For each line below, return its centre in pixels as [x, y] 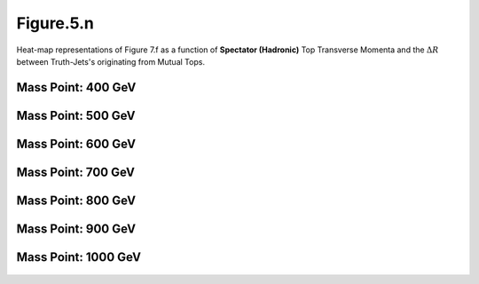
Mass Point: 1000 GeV [79, 257]
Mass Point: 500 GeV [76, 115]
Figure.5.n [55, 23]
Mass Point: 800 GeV [76, 200]
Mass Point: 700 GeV [75, 172]
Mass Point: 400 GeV [76, 87]
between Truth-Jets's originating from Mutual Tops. [111, 61]
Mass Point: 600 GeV [76, 143]
